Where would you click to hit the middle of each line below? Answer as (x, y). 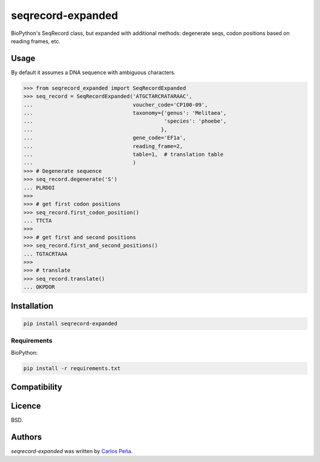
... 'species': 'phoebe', (125, 121)
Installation (32, 306)
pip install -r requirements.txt (72, 368)
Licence (26, 406)
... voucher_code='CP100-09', (116, 105)
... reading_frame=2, (103, 146)
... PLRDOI (39, 187)
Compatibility (36, 387)
